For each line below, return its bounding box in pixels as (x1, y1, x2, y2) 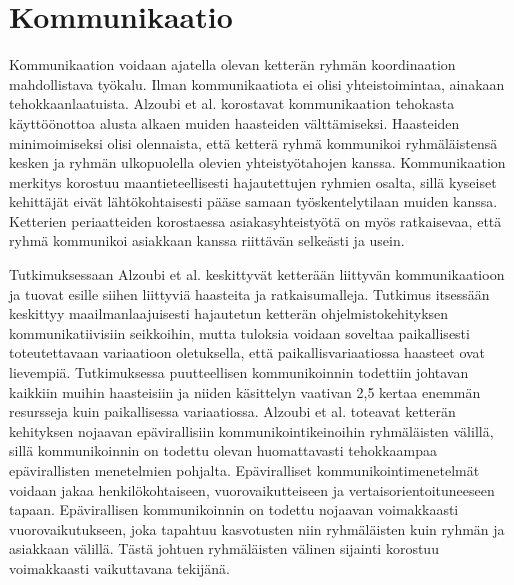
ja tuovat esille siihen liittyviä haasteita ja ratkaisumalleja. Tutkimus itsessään (9, 283, 490, 304)
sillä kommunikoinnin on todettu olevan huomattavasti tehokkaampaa (9, 440, 437, 461)
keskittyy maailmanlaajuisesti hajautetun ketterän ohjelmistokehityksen (9, 303, 449, 324)
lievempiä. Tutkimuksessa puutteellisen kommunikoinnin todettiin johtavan (9, 362, 469, 383)
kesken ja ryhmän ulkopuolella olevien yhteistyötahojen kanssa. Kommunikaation (9, 152, 506, 173)
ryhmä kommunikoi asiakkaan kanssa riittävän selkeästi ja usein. (9, 230, 405, 251)
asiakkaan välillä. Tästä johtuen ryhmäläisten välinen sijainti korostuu (9, 538, 439, 559)
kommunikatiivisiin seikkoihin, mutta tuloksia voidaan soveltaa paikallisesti (9, 322, 470, 343)
